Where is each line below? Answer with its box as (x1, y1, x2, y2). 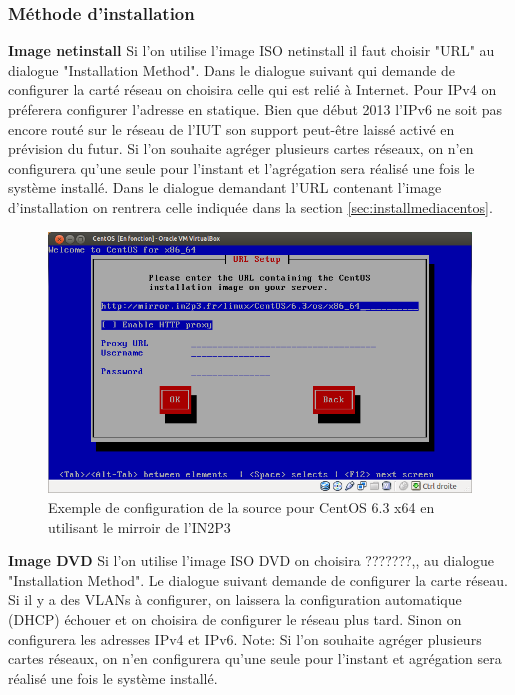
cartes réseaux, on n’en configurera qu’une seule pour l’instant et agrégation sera (8, 648, 502, 669)
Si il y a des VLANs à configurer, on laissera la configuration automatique (8, 589, 462, 610)
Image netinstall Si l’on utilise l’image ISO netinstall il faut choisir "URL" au (8, 40, 495, 61)
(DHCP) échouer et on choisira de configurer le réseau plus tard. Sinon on (8, 609, 462, 630)
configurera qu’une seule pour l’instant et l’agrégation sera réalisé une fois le (8, 157, 475, 178)
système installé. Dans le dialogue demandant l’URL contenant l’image (8, 177, 442, 198)
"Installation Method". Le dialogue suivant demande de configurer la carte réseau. (8, 569, 508, 590)
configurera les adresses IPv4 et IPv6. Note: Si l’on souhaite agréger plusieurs (8, 628, 482, 649)
